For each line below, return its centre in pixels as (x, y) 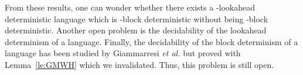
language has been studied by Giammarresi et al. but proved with (123, 53)
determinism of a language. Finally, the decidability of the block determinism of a (151, 41)
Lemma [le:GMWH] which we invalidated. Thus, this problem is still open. (139, 64)
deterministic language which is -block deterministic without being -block (137, 18)
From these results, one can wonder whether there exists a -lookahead (130, 7)
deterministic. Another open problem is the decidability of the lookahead (136, 30)
